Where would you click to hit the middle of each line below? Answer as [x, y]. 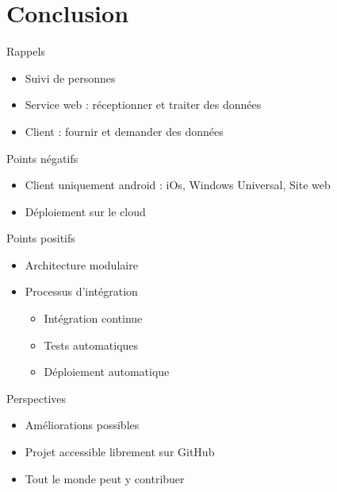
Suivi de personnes [70, 77]
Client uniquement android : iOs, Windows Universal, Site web [178, 185]
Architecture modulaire [81, 264]
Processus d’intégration [81, 291]
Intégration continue [93, 318]
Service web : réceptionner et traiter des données [143, 105]
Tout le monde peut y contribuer [105, 478]
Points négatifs [42, 158]
